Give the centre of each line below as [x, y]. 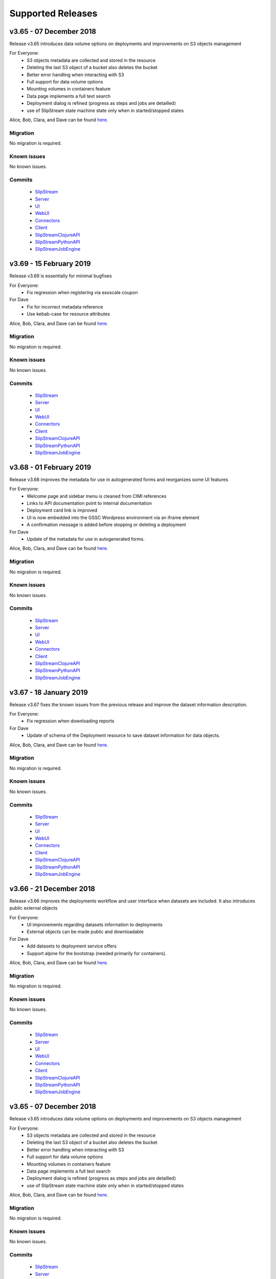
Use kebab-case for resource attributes [68, 314]
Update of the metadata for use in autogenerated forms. [86, 539]
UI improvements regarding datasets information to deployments [95, 925]
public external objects [33, 908]
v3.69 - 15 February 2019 [50, 264]
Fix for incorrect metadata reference [65, 306]
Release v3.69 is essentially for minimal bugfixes [61, 276]
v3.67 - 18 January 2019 [49, 692]
